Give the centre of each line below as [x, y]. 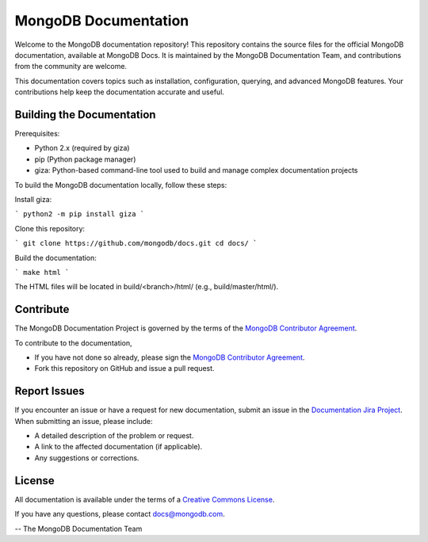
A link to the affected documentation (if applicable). [118, 447]
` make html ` [42, 272]
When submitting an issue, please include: [84, 421]
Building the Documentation [85, 115]
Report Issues [50, 391]
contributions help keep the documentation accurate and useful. [120, 92]
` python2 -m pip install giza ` [80, 214]
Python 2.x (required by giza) [82, 148]
